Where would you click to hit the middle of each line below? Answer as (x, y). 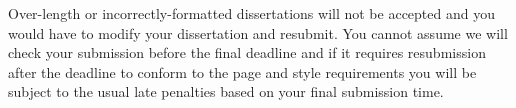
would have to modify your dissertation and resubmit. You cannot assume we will (258, 32)
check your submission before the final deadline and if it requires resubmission (247, 52)
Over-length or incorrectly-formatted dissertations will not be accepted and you (251, 13)
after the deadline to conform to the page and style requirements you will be (242, 71)
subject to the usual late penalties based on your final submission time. (226, 91)
